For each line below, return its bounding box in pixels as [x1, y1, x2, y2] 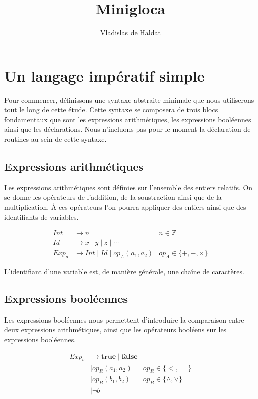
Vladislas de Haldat [100, 27, 161, 38]
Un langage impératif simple [4, 65, 205, 86]
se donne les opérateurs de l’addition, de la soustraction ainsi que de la [4, 192, 222, 202]
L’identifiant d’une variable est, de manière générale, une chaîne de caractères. [4, 266, 244, 277]
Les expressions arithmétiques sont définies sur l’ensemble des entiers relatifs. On [4, 182, 253, 192]
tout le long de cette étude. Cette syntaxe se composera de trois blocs [4, 104, 218, 115]
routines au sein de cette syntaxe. [4, 134, 107, 144]
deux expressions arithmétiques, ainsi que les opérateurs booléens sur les [4, 324, 227, 335]
